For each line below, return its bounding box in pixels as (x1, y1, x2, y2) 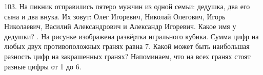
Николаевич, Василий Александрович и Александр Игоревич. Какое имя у (4, 21, 236, 32)
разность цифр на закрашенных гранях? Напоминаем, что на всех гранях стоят (4, 51, 251, 61)
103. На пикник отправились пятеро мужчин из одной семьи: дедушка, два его (4, 1, 250, 11)
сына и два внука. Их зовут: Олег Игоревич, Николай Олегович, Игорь (4, 11, 226, 21)
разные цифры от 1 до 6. (4, 61, 82, 71)
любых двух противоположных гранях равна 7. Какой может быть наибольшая (4, 41, 250, 52)
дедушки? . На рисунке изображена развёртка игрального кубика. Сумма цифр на (4, 31, 259, 41)
